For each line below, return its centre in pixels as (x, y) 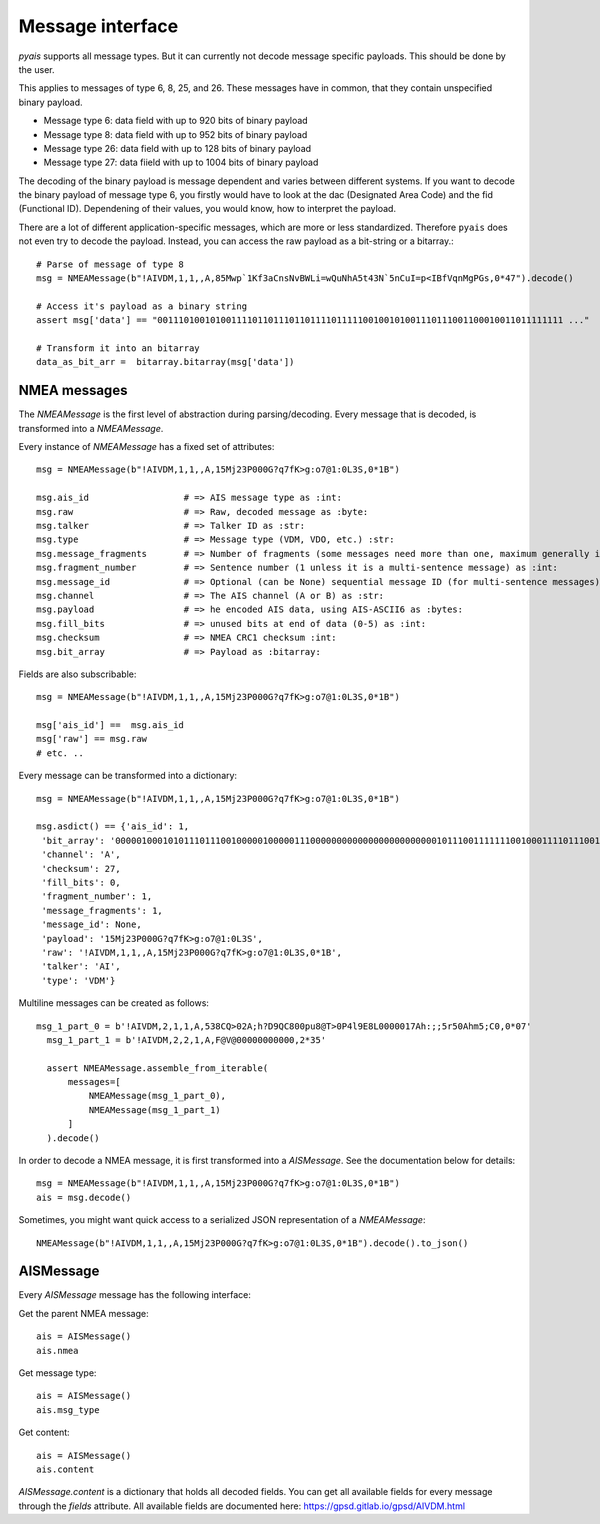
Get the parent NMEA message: (83, 1313)
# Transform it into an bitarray (118, 348)
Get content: (44, 1432)
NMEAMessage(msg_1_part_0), (157, 1096)
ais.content (65, 1469)
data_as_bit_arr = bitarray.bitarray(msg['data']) (165, 362)
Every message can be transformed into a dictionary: (128, 776)
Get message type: (57, 1373)
